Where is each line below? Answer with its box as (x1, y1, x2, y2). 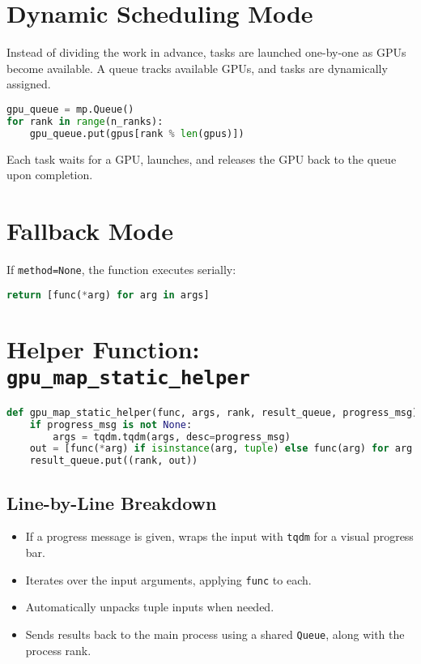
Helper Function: (6, 332, 200, 365)
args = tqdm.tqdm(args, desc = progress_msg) (53, 431, 291, 443)
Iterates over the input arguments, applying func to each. (25, 571, 312, 588)
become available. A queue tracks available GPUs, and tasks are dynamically (6, 59, 388, 76)
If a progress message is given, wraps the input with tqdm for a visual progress (25, 528, 414, 545)
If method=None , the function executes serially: (6, 260, 236, 277)
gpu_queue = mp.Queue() (6, 103, 134, 115)
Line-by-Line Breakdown (6, 490, 217, 515)
